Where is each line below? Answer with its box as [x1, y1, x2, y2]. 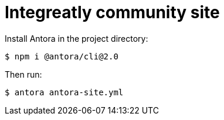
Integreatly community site [5, 2, 220, 22]
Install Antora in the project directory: [5, 33, 148, 44]
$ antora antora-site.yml [5, 87, 124, 97]
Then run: [5, 69, 42, 79]
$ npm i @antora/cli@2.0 [5, 51, 118, 61]
